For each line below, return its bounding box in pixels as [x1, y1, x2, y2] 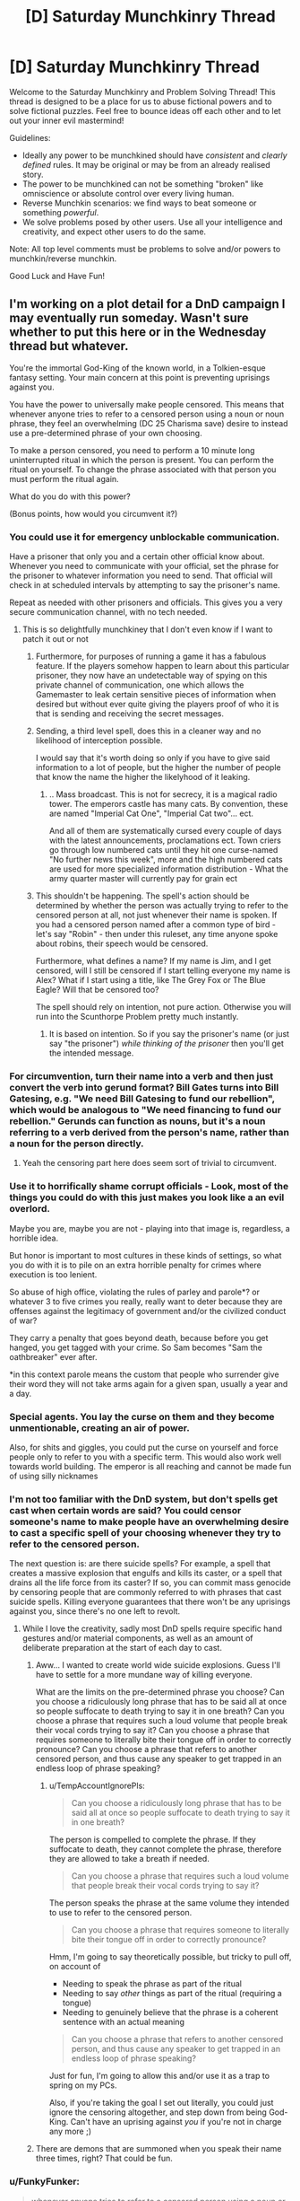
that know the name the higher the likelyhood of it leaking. [35, 772, 251, 783]
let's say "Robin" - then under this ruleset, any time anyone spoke [35, 929, 279, 940]
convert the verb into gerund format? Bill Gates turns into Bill [9, 1081, 279, 1093]
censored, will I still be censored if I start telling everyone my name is [35, 965, 291, 976]
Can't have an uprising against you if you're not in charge [70, 2117, 282, 2127]
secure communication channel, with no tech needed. [9, 607, 208, 618]
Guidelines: [9, 132, 51, 143]
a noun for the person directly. [9, 1137, 145, 1150]
